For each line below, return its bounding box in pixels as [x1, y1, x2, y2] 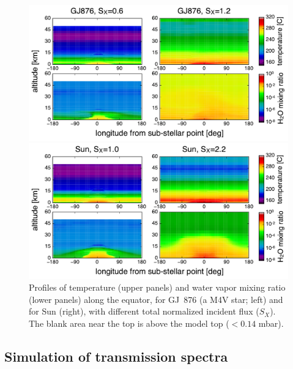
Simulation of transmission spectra [4, 346, 228, 365]
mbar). [258, 317, 284, 329]
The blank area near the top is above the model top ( [29, 317, 229, 329]
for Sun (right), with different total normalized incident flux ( [29, 305, 259, 318]
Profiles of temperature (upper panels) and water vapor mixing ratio [29, 281, 286, 294]
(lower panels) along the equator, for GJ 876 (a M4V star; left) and [29, 293, 283, 305]
